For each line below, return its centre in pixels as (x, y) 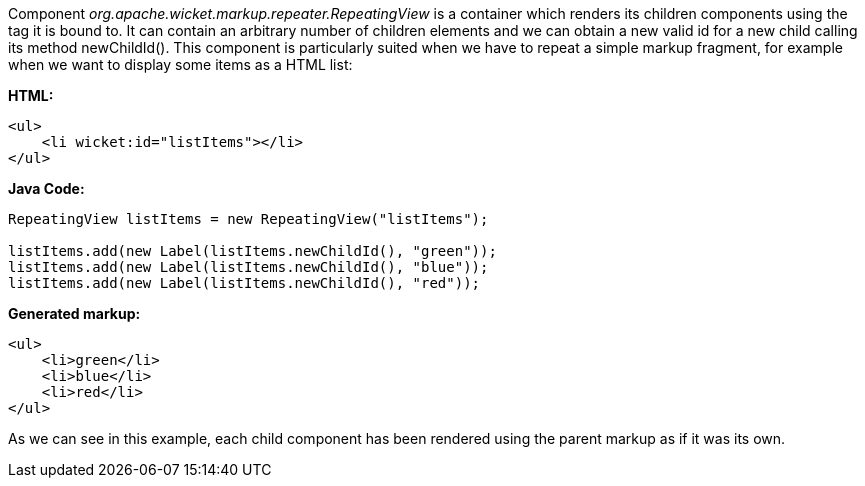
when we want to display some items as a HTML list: (180, 64)
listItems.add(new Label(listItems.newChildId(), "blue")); (248, 267)
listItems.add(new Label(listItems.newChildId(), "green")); (252, 251)
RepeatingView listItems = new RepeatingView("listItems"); (248, 219)
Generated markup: (74, 313)
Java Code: (46, 188)
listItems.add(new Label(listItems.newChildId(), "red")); (244, 283)
